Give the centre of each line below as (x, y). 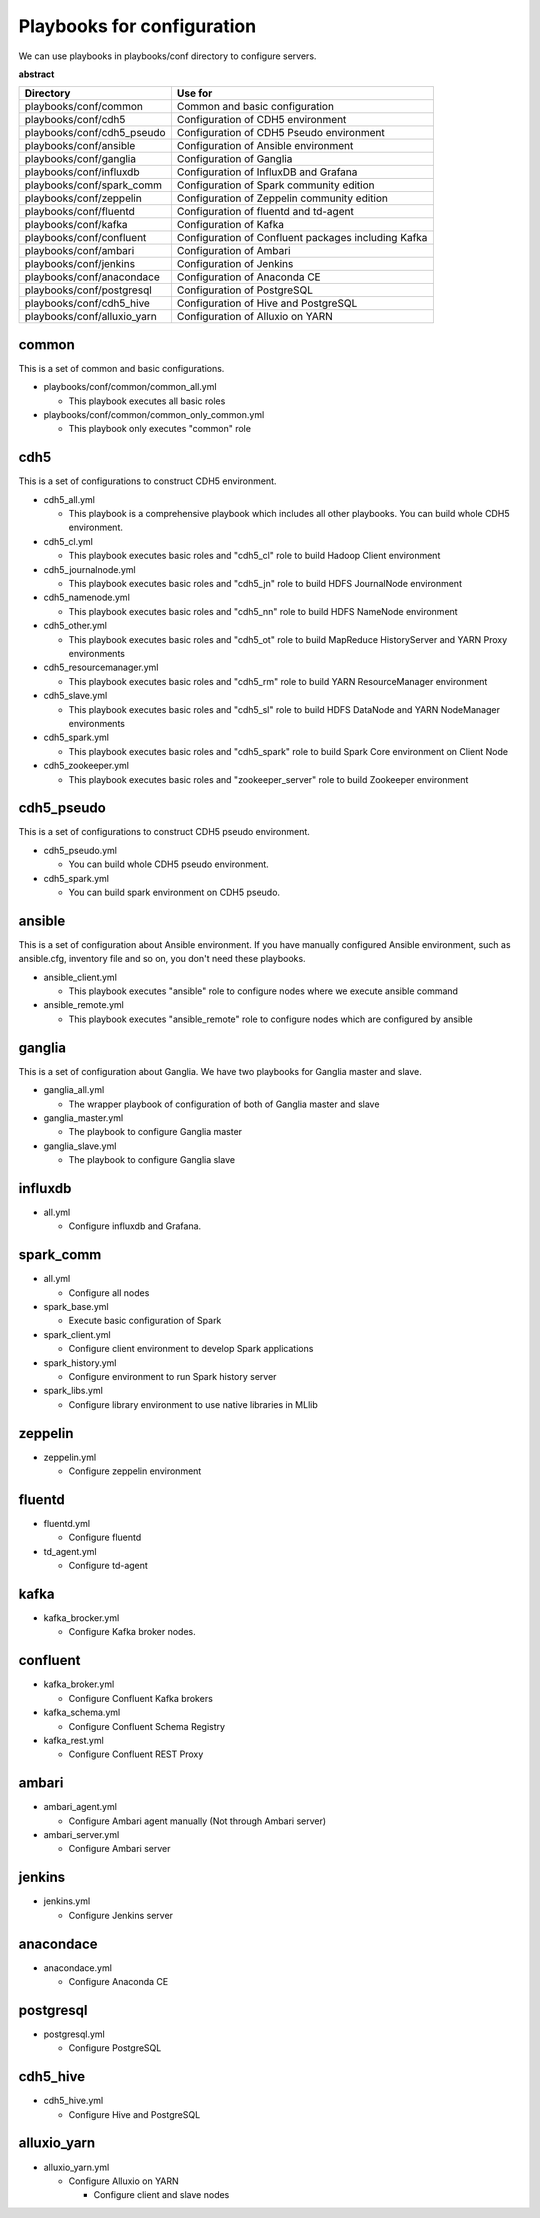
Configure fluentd (105, 1537)
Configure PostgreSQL (115, 2048)
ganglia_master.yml (83, 1117)
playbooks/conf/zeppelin (83, 198)
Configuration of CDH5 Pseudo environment (280, 133)
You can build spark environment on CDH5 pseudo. (174, 892)
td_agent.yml (70, 1551)
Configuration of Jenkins (235, 264)
